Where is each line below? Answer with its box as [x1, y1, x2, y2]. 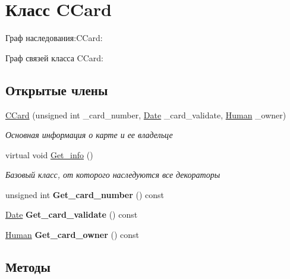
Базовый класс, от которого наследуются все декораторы [5, 168, 220, 181]
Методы [5, 258, 51, 276]
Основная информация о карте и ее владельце [5, 128, 173, 141]
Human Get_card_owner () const [5, 228, 139, 241]
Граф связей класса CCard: [5, 51, 103, 64]
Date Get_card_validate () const [5, 208, 138, 221]
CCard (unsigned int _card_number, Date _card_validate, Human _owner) [5, 108, 286, 121]
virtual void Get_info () [5, 148, 93, 161]
